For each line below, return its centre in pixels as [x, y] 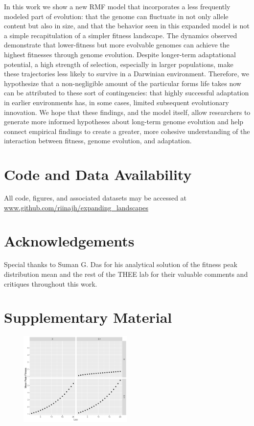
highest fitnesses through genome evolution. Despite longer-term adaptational [120, 54]
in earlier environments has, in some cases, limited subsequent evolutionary [116, 102]
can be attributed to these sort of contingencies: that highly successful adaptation [127, 93]
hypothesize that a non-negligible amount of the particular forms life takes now [123, 83]
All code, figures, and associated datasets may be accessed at [95, 198]
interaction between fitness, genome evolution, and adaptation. [98, 141]
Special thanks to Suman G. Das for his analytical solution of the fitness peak [121, 264]
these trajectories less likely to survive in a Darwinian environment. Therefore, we [127, 74]
